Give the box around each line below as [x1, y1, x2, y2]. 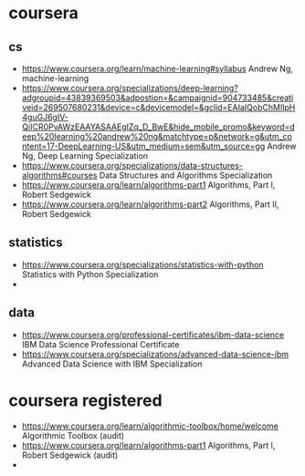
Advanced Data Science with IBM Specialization [21, 358, 203, 369]
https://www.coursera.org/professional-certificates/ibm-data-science [21, 329, 285, 340]
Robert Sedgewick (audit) [21, 450, 119, 460]
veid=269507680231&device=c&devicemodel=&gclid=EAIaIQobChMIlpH [21, 102, 296, 112]
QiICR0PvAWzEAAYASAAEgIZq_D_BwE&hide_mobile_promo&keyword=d [21, 121, 296, 132]
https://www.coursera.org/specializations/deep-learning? [21, 83, 238, 93]
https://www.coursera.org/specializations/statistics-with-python [21, 259, 264, 270]
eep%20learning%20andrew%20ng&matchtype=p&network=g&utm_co [21, 131, 293, 141]
